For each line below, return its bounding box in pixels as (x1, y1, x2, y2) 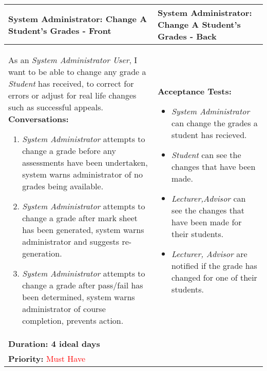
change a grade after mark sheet (22, 212, 138, 224)
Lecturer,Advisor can (171, 192, 246, 204)
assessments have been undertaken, (22, 157, 148, 168)
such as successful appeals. (8, 101, 103, 113)
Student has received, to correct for (8, 77, 134, 89)
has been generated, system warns (22, 224, 144, 236)
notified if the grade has (171, 260, 257, 271)
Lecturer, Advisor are (171, 248, 247, 260)
